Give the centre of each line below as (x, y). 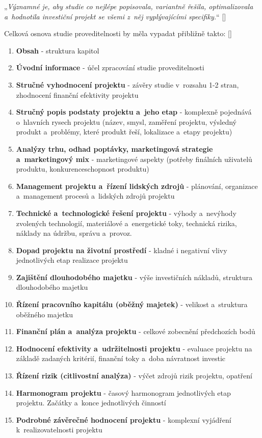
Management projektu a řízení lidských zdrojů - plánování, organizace (137, 186)
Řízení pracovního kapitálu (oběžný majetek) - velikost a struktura (132, 304)
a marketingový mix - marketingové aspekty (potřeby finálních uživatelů (134, 159)
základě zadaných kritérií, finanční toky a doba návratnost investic (121, 358)
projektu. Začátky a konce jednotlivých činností (91, 403)
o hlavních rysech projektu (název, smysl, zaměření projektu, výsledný (126, 121)
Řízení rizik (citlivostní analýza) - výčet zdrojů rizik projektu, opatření (134, 376)
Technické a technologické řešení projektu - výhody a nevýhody (126, 213)
